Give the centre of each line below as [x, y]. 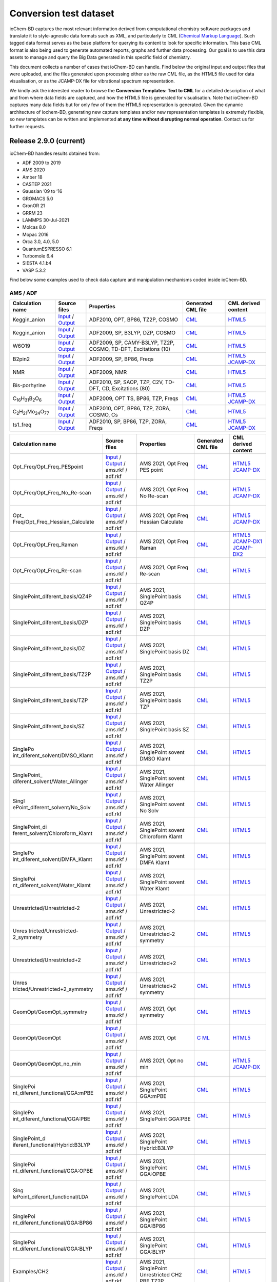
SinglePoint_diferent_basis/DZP [51, 623]
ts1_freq [22, 425]
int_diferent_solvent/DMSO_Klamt [53, 755]
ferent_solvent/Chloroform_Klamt [53, 833]
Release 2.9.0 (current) [47, 141]
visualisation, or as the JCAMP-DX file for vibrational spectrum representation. [92, 81]
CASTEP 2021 [37, 184]
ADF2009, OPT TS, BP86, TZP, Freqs [134, 398]
